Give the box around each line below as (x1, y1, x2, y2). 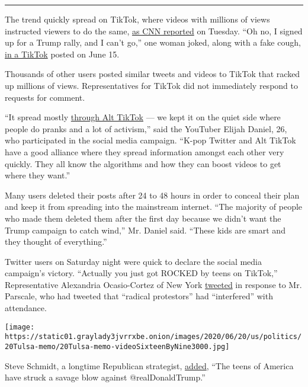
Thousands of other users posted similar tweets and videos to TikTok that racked (5, 68, 300, 80)
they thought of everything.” (5, 235, 107, 248)
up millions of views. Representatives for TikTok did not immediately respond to (5, 79, 298, 91)
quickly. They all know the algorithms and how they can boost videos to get (5, 157, 281, 169)
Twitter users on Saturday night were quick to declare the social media (5, 255, 262, 267)
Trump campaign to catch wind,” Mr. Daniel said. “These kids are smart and (5, 223, 285, 236)
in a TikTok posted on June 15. (5, 47, 120, 60)
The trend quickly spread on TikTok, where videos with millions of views (5, 13, 270, 25)
